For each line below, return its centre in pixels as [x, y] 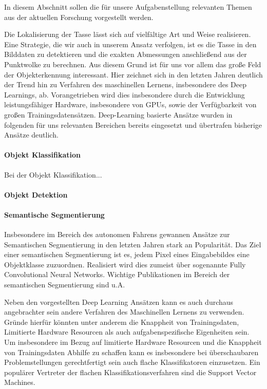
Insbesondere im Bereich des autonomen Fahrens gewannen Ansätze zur [117, 234]
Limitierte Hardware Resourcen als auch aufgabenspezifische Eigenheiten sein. [127, 332]
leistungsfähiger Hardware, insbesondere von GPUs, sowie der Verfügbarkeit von [130, 104]
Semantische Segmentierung [54, 214]
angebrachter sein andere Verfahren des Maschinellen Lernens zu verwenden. [124, 312]
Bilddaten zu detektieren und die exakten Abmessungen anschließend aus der [126, 54]
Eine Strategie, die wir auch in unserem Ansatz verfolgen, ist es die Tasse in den [130, 44]
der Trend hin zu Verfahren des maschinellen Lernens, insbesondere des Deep [126, 84]
